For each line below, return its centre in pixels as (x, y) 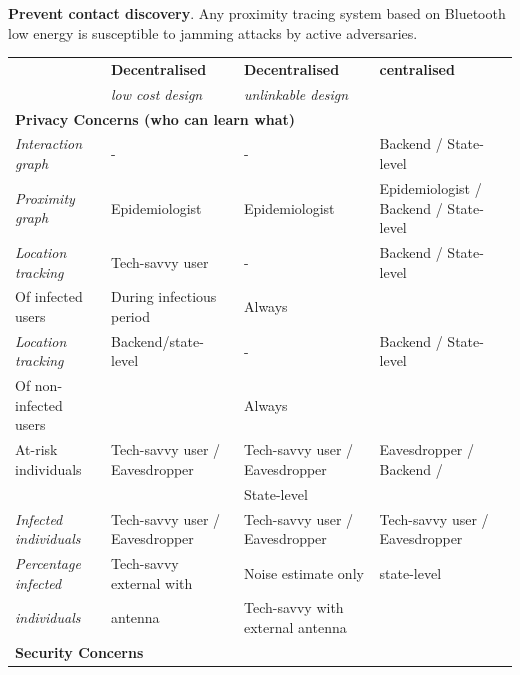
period (130, 315)
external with (151, 582)
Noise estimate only (304, 572)
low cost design (156, 93)
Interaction (49, 143)
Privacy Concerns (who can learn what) (155, 118)
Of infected (49, 296)
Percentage (48, 563)
